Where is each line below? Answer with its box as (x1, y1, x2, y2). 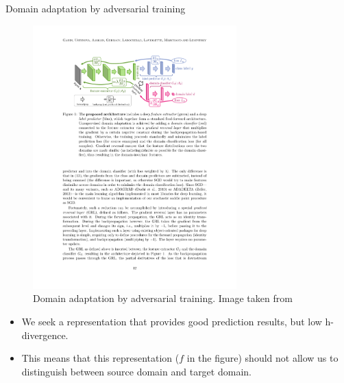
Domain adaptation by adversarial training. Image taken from (33, 291, 293, 305)
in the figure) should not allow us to (186, 351, 339, 365)
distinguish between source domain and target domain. (21, 364, 251, 378)
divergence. (21, 327, 69, 342)
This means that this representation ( (21, 351, 180, 365)
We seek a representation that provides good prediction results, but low (21, 314, 322, 328)
